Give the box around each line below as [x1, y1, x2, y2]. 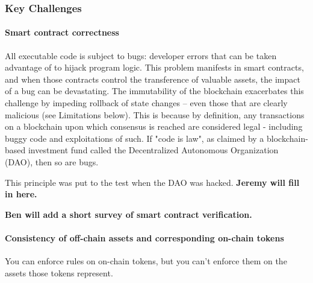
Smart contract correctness [5, 26, 119, 39]
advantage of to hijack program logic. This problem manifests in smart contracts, [5, 61, 304, 74]
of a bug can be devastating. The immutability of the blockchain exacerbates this [5, 84, 304, 97]
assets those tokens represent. [5, 266, 113, 279]
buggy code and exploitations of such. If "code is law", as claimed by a [5, 132, 264, 144]
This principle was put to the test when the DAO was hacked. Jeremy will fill [5, 176, 300, 188]
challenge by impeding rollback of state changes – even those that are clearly [5, 97, 288, 109]
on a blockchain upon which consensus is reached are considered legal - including [5, 120, 303, 133]
